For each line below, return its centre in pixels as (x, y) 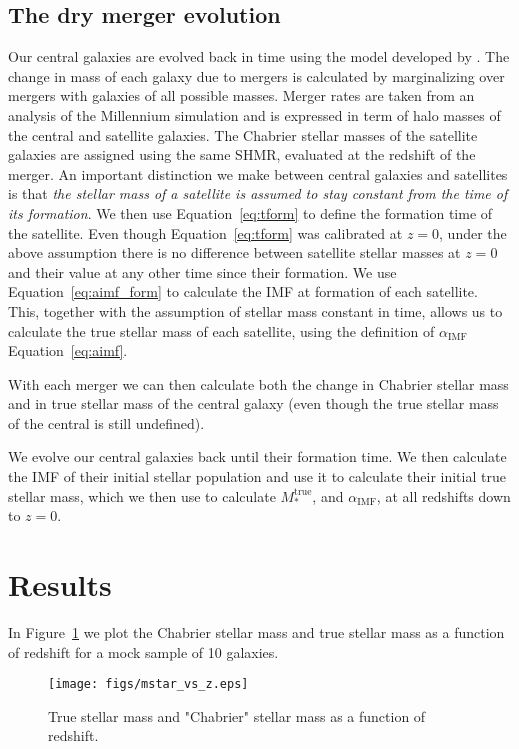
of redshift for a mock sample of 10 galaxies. (143, 651)
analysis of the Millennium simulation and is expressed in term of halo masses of (254, 114)
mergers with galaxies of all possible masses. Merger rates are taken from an (241, 95)
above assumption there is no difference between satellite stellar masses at (234, 252)
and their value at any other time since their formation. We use (202, 271)
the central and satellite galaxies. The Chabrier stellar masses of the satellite (243, 134)
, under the (473, 232)
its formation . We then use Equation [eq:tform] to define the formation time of (250, 212)
